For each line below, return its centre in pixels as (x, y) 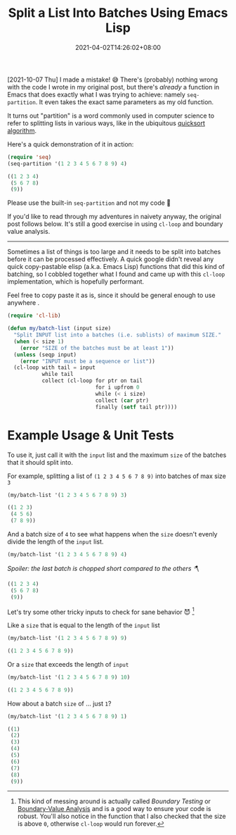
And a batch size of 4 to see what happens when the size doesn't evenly (112, 534)
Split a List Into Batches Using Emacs (118, 13)
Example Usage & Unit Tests (91, 435)
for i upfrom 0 (117, 388)
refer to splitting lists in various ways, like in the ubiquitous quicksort (106, 123)
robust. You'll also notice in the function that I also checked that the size (122, 816)
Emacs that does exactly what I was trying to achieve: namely (97, 94)
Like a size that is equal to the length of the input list (84, 625)
